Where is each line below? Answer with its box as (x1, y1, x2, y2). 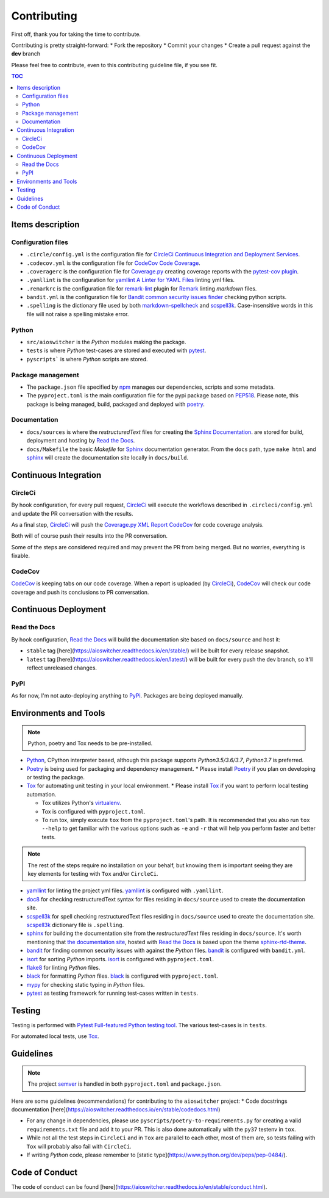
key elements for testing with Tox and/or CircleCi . (27, 870, 158, 877)
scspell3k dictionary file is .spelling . (26, 921, 124, 928)
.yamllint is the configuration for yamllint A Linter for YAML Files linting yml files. (26, 276, 235, 284)
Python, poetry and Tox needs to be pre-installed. (27, 739, 153, 747)
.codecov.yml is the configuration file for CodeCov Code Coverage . (26, 259, 200, 267)
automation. (26, 790, 57, 798)
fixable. (11, 552, 30, 560)
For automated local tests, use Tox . (11, 1033, 99, 1040)
